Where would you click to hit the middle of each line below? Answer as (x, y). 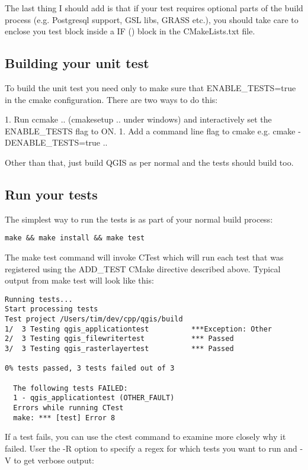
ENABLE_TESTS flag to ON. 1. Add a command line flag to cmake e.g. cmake (150, 131)
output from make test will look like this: (79, 280)
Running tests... (39, 299)
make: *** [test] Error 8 (64, 418)
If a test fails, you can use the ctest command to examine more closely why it (145, 437)
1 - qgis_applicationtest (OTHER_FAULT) (94, 398)
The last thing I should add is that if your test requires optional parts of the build (154, 8)
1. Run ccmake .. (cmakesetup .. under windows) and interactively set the (138, 119)
